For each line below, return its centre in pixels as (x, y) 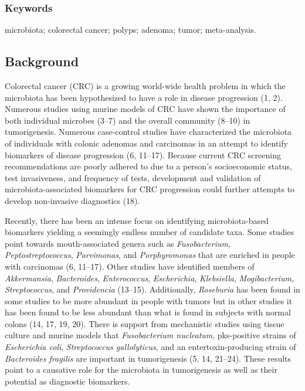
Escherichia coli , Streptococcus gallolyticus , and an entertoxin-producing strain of (150, 347)
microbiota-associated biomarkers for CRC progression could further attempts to (150, 189)
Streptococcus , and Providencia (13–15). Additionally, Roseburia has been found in (152, 289)
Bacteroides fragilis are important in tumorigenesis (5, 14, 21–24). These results (148, 358)
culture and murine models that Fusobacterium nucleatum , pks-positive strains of (150, 335)
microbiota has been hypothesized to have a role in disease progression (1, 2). (144, 97)
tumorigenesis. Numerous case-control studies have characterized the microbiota (148, 132)
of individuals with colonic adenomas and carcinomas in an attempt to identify (146, 143)
